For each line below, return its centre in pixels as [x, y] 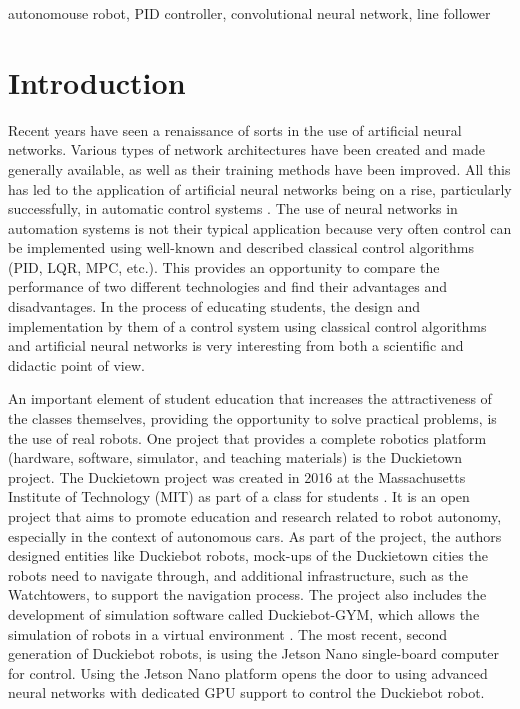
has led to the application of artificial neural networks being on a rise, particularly [260, 188]
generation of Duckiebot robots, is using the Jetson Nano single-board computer [253, 653]
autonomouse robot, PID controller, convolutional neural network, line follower [249, 13]
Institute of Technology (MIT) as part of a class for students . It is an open [239, 496]
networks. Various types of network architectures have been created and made [246, 149]
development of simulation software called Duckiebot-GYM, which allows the [244, 613]
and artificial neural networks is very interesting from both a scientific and [236, 345]
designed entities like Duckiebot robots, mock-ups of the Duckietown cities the [248, 555]
